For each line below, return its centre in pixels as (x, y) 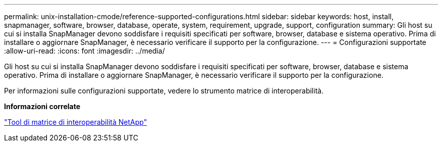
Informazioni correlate (42, 106)
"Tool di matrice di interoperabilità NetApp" (76, 122)
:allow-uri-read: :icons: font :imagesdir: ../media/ (85, 51)
